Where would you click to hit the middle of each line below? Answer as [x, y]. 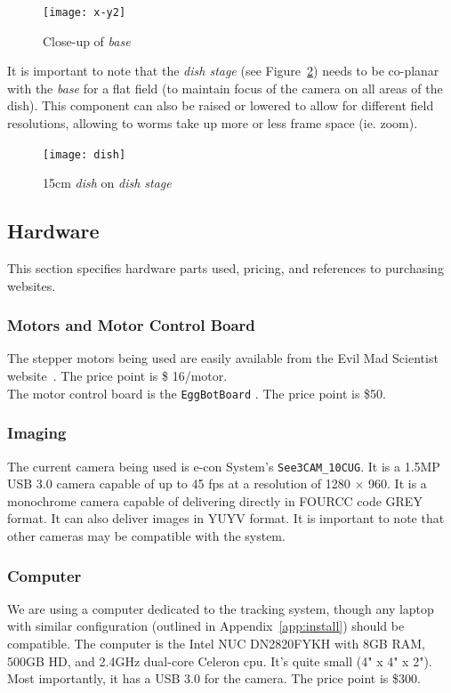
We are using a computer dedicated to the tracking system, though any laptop [221, 608]
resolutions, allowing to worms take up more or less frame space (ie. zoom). [213, 123]
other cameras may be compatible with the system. [146, 535]
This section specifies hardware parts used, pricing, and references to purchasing [225, 268]
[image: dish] [85, 154]
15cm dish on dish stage [107, 183]
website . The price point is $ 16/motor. [117, 376]
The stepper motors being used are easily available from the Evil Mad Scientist [223, 358]
